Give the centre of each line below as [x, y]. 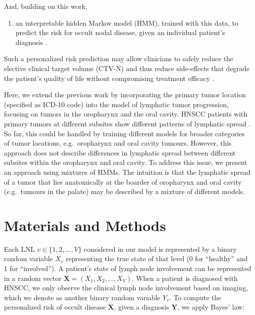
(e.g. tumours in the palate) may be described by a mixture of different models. [125, 191]
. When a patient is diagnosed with [185, 278]
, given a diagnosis [142, 307]
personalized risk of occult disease [55, 307]
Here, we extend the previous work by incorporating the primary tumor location [125, 95]
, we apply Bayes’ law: [211, 307]
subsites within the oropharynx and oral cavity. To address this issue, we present [126, 162]
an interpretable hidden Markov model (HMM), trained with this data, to [127, 22]
